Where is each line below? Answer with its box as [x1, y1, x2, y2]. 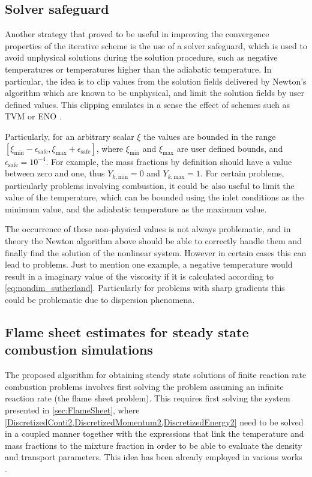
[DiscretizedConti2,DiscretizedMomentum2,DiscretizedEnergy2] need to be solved [5, 415, 304, 428]
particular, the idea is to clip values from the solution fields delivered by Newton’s [5, 74, 307, 87]
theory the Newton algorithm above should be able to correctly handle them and [5, 234, 302, 247]
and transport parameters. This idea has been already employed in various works [5, 451, 302, 463]
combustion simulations [5, 340, 153, 359]
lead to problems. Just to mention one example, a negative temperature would [5, 258, 293, 271]
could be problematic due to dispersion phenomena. [5, 293, 195, 305]
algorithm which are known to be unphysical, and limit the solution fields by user [5, 86, 305, 99]
